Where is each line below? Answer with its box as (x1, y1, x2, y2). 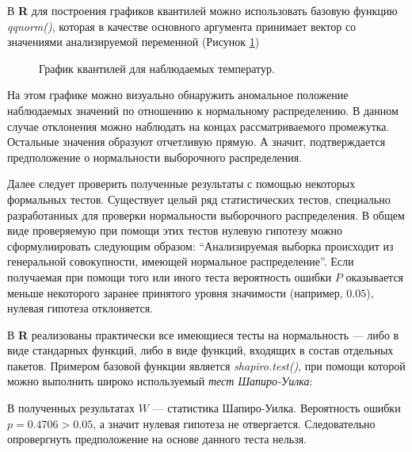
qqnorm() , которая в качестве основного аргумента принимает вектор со (7, 17, 357, 34)
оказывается (345, 268, 404, 285)
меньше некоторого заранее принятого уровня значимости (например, (7, 284, 343, 301)
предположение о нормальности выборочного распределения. (7, 148, 303, 165)
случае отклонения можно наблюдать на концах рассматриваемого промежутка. (7, 117, 390, 134)
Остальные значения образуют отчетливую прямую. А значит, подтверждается (7, 133, 386, 150)
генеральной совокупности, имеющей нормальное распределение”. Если (7, 253, 354, 270)
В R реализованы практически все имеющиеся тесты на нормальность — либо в (7, 326, 399, 343)
